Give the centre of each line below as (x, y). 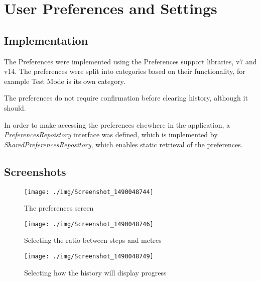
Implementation (46, 40)
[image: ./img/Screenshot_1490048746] (89, 224)
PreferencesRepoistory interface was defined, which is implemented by (111, 134)
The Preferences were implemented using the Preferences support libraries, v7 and (130, 61)
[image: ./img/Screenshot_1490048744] (89, 192)
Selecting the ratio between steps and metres (93, 240)
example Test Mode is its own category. (65, 81)
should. (15, 107)
